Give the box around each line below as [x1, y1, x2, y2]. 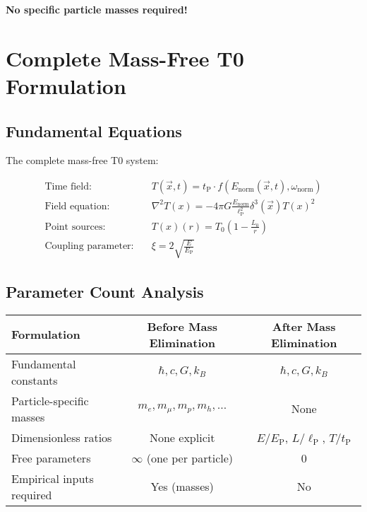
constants [11, 371, 58, 388]
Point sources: [44, 221, 106, 232]
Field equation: [44, 201, 110, 211]
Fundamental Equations [6, 120, 182, 141]
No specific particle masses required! [6, 2, 188, 16]
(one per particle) [146, 449, 234, 466]
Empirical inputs [11, 470, 94, 487]
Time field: [44, 181, 92, 192]
